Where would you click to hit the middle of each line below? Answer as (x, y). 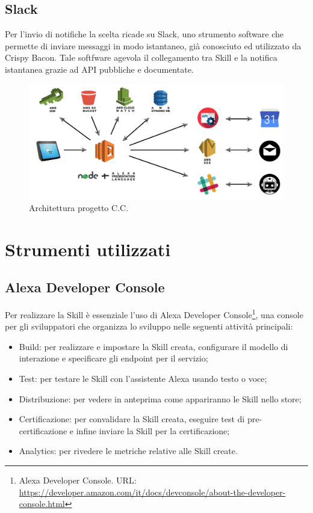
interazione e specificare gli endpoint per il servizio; (113, 358)
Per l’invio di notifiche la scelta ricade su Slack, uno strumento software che (144, 34)
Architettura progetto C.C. (79, 207)
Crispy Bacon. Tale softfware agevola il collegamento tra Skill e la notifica (141, 57)
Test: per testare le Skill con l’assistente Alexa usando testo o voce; (143, 379)
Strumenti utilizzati (88, 249)
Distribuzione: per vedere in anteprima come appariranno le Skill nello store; (160, 398)
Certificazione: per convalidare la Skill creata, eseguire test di (132, 419)
